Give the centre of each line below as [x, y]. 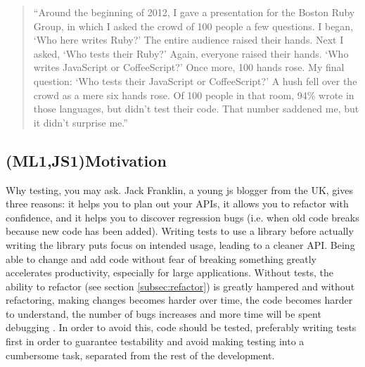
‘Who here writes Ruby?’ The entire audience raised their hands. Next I [188, 40]
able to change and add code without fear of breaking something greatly [161, 258]
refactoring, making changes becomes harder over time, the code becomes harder [179, 300]
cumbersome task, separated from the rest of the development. [140, 355]
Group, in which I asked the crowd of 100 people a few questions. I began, [193, 26]
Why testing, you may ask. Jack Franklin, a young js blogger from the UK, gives [179, 189]
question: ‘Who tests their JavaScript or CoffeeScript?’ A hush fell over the [195, 81]
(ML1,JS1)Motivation [86, 160]
